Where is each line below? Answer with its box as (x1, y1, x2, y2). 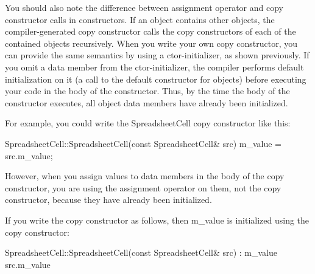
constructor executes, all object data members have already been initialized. (5, 96, 288, 109)
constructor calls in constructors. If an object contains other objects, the (5, 13, 275, 26)
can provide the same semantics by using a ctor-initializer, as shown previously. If (5, 49, 310, 61)
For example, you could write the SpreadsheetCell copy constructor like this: (5, 117, 291, 129)
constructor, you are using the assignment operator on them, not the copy (5, 181, 281, 194)
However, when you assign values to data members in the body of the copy (5, 170, 285, 182)
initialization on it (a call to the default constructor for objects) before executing (5, 72, 306, 85)
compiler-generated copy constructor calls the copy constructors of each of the (5, 25, 296, 38)
